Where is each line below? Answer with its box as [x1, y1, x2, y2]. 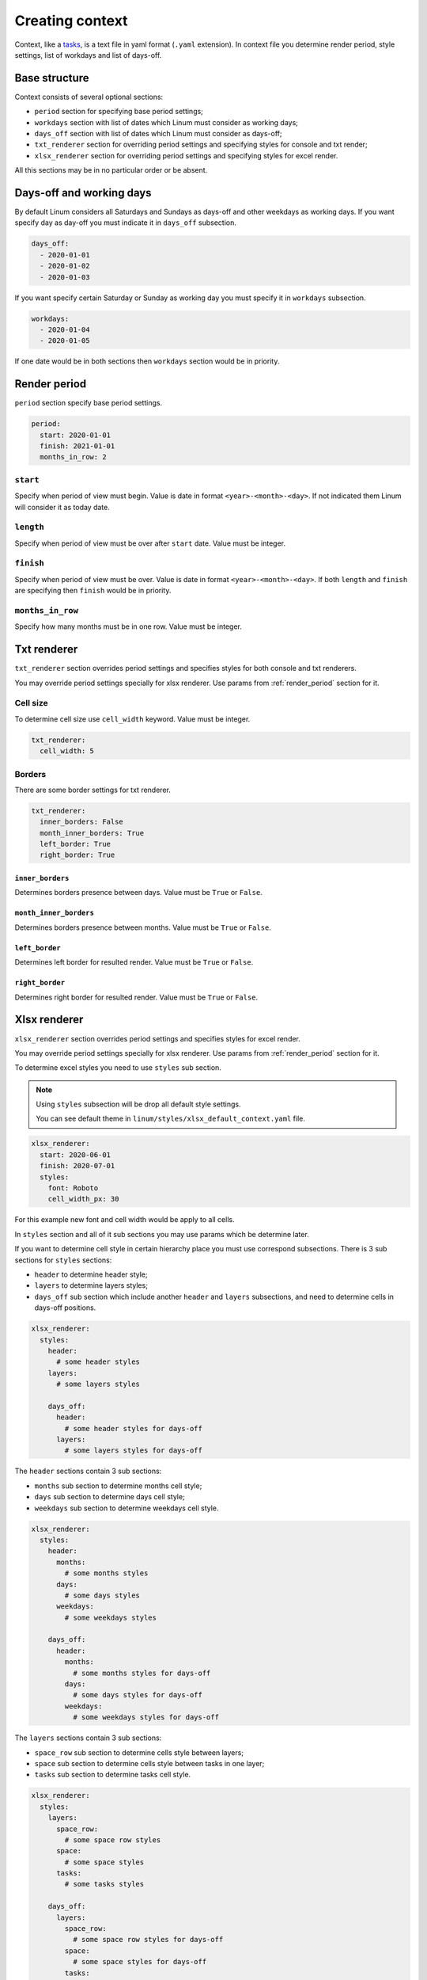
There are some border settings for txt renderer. [14, 785, 172, 794]
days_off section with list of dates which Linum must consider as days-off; [34, 129, 282, 139]
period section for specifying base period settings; [34, 107, 203, 116]
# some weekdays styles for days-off [72, 1713, 219, 1722]
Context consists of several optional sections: [14, 92, 164, 101]
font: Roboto [47, 1184, 99, 1193]
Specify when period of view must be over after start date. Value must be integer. [14, 539, 286, 548]
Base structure [14, 71, 90, 85]
